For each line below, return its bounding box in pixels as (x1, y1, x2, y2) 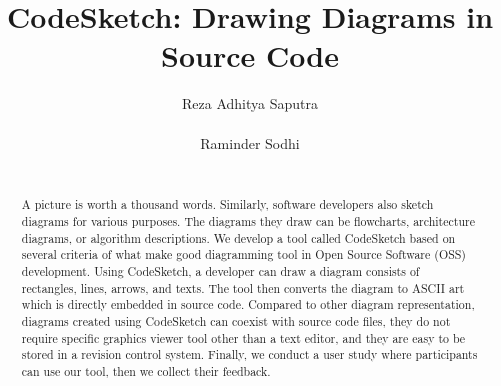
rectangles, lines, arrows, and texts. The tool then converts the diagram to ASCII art (21, 279, 465, 296)
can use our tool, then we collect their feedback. (21, 363, 271, 380)
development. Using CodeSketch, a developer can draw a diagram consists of (21, 263, 420, 280)
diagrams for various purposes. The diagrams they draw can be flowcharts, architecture (21, 213, 475, 230)
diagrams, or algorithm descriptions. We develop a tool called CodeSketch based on (21, 229, 456, 246)
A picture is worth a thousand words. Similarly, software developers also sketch (21, 196, 434, 213)
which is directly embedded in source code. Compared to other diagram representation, (21, 296, 475, 313)
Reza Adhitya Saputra (182, 93, 318, 114)
